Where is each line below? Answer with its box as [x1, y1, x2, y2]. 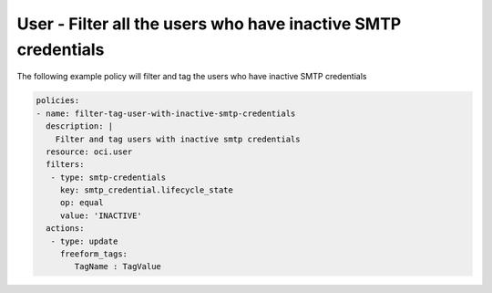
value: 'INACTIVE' [59, 210, 143, 221]
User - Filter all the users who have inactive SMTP [16, 14, 402, 34]
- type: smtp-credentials [50, 172, 167, 183]
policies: [36, 96, 80, 106]
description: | [46, 121, 114, 131]
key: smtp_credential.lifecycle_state [59, 185, 234, 195]
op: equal [59, 197, 104, 208]
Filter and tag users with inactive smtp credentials [55, 133, 301, 144]
